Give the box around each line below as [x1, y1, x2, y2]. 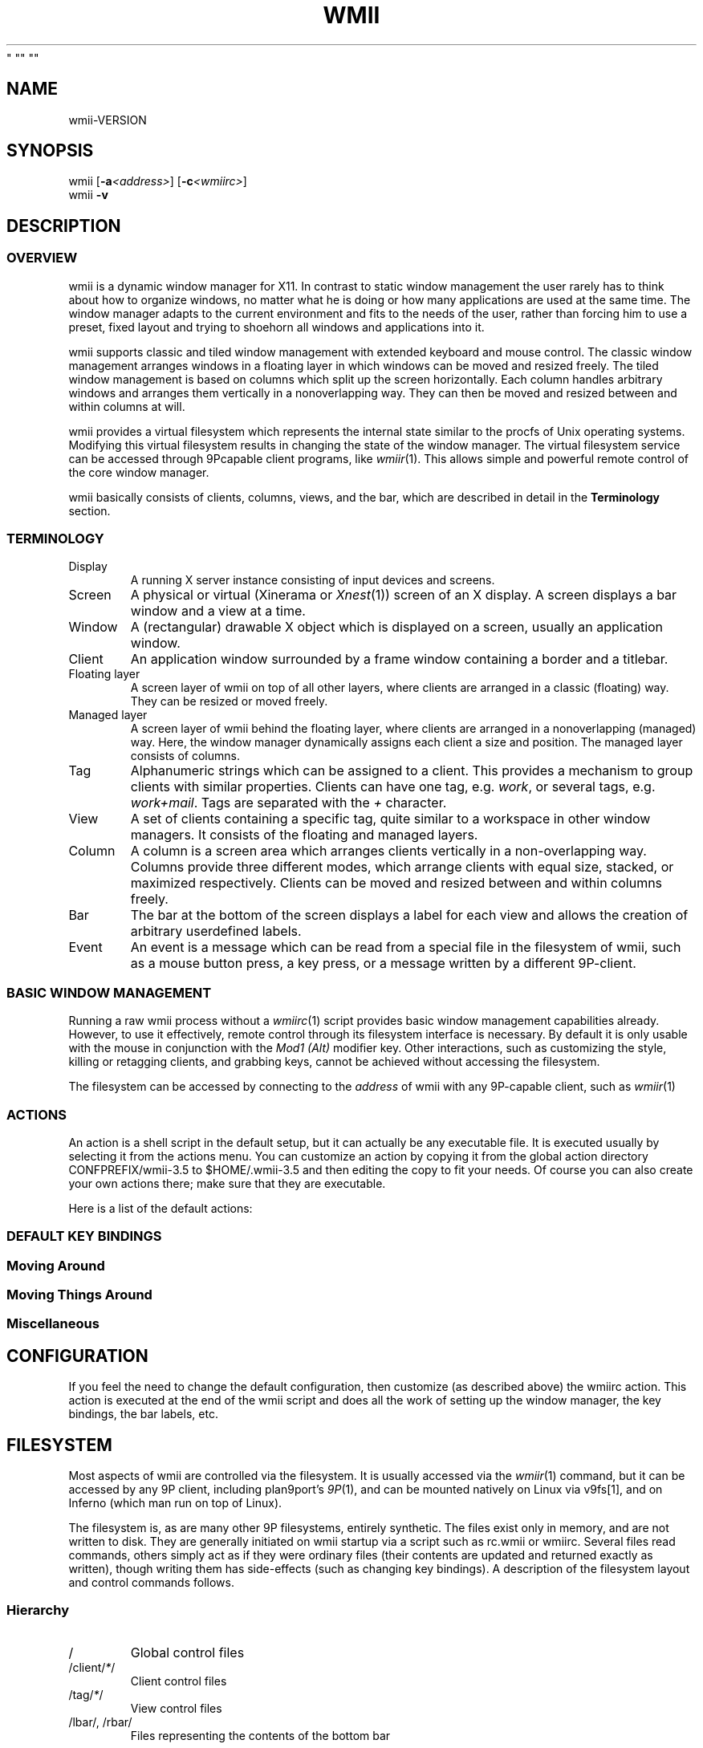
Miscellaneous [6, 1315, 100, 1332]
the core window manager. [68, 465, 209, 479]
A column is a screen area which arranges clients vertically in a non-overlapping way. [130, 843, 647, 860]
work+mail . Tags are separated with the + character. [130, 795, 447, 811]
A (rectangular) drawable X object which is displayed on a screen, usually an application [130, 619, 664, 636]
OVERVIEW [6, 250, 78, 266]
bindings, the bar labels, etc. [68, 1407, 218, 1421]
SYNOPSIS [6, 140, 94, 161]
